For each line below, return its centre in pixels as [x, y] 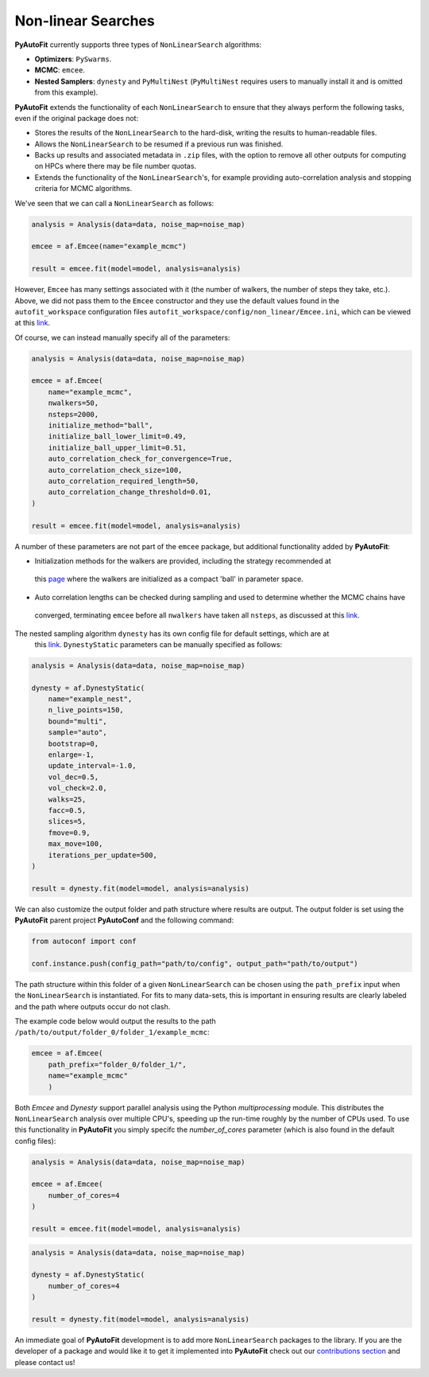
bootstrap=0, [73, 743]
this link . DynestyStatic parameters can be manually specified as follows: [158, 644]
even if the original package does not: [77, 118]
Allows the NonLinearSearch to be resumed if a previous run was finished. [159, 144]
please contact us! [45, 1362]
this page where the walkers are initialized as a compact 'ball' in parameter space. [169, 579]
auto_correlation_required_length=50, [124, 481]
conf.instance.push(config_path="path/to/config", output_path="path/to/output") [195, 964]
